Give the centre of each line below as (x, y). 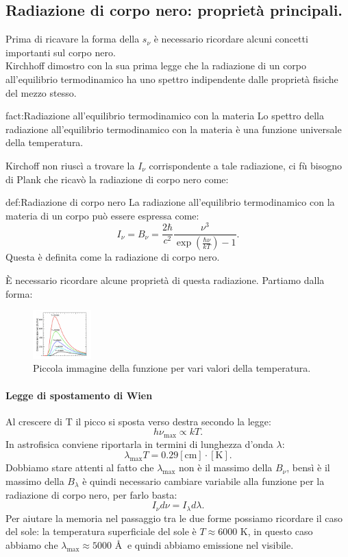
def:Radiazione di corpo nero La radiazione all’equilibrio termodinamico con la (170, 202)
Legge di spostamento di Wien (79, 395)
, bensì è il (308, 467)
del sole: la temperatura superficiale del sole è (101, 531)
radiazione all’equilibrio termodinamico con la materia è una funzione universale (174, 129)
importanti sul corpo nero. (61, 52)
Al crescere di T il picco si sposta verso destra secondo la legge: (138, 421)
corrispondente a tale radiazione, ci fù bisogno (246, 165)
